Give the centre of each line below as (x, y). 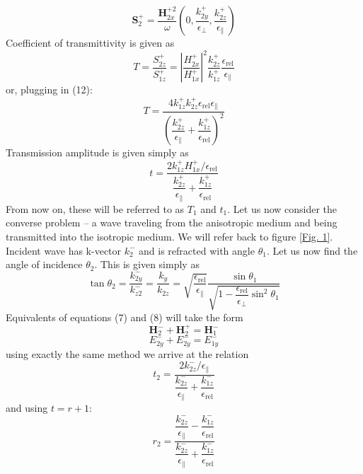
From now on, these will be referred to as (95, 208)
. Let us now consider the (282, 208)
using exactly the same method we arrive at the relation (127, 353)
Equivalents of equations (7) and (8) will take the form (125, 317)
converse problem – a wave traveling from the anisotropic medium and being (172, 222)
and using (27, 408)
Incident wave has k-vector (64, 250)
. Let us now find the (312, 250)
